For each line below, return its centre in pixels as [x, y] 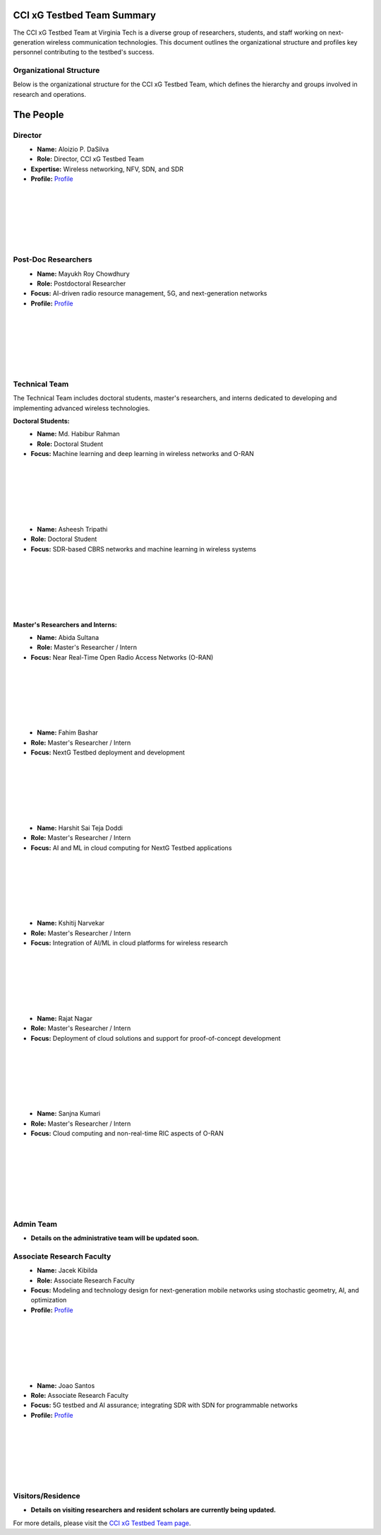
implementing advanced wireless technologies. [81, 408]
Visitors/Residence [47, 1495]
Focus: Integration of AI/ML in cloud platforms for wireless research [129, 943]
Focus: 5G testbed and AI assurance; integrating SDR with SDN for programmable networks [164, 1405]
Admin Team [35, 1224]
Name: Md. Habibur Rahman [78, 434]
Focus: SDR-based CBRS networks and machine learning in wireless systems [144, 549]
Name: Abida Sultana [68, 637]
